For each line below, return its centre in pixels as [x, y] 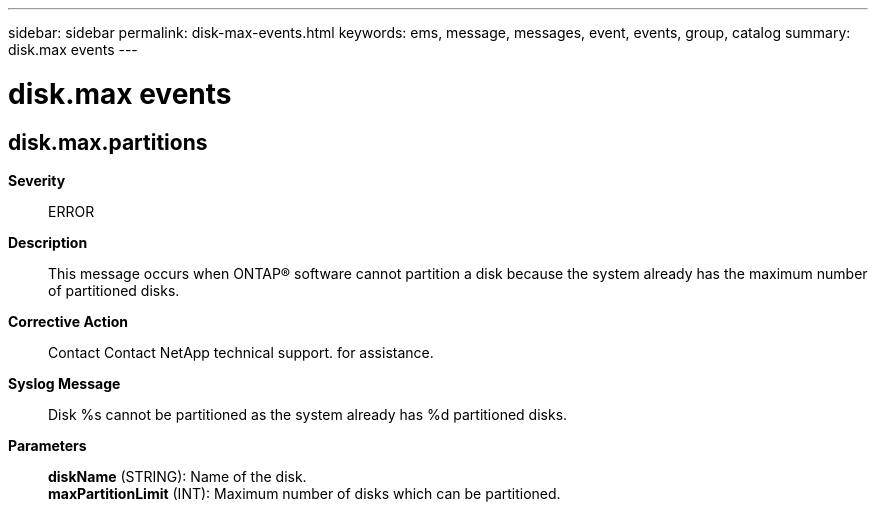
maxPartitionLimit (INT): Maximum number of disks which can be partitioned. [304, 493]
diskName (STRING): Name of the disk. [177, 476]
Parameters [47, 445]
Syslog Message [64, 383]
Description [48, 242]
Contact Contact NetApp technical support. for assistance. [241, 352]
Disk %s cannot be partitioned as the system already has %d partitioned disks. [308, 414]
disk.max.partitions [108, 142]
